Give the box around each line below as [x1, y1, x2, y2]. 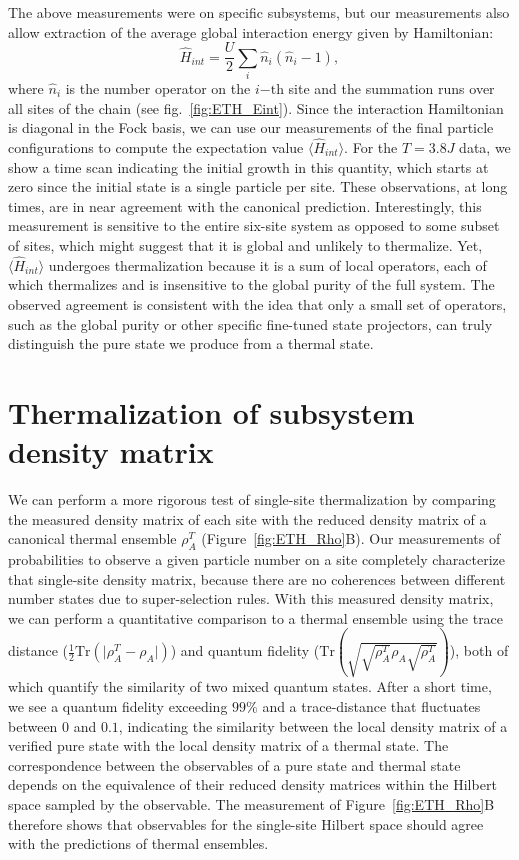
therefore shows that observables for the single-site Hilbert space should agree [8, 813, 484, 834]
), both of [449, 640, 509, 661]
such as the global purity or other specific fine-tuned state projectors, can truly [8, 313, 493, 334]
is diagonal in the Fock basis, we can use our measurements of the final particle [8, 117, 494, 138]
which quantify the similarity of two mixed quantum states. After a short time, [8, 676, 492, 697]
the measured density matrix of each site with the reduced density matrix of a [8, 508, 487, 529]
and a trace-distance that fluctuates [262, 695, 481, 716]
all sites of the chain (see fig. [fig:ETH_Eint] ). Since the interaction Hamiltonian [8, 97, 504, 118]
